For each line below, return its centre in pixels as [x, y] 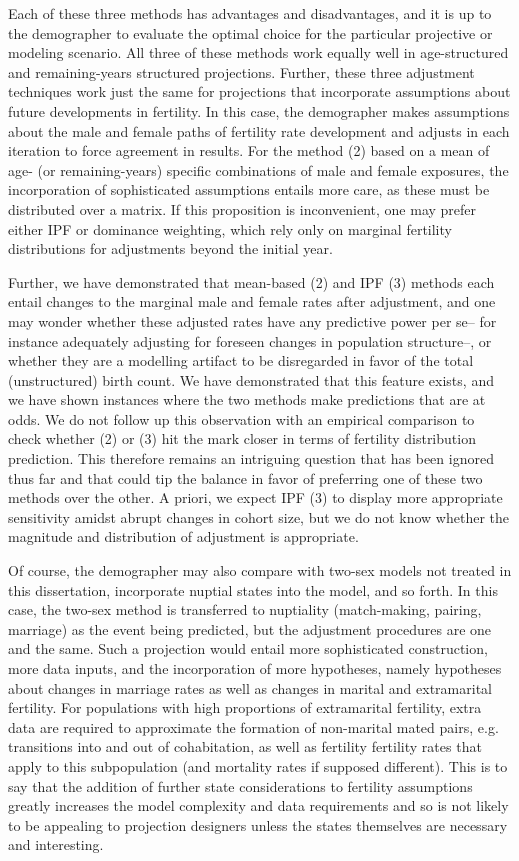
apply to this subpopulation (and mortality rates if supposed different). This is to [258, 765]
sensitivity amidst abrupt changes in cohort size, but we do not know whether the [258, 516]
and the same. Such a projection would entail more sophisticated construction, [248, 648]
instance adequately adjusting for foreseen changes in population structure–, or [250, 340]
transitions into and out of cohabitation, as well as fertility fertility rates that [245, 746]
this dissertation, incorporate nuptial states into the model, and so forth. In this [253, 589]
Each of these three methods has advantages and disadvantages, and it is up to [250, 13]
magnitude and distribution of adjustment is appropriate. [183, 536]
